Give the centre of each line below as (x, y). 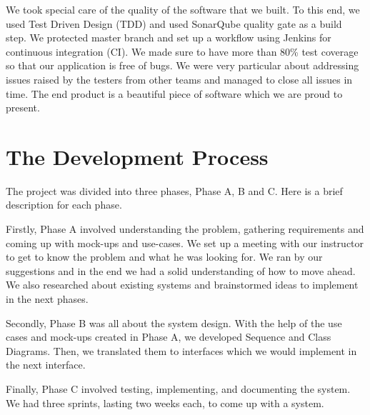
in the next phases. (47, 299)
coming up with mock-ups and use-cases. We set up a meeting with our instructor (185, 242)
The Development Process (137, 156)
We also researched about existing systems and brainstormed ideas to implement (182, 285)
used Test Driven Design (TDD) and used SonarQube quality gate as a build (174, 23)
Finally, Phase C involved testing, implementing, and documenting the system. (178, 389)
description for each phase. (64, 205)
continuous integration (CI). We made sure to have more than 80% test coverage (182, 51)
